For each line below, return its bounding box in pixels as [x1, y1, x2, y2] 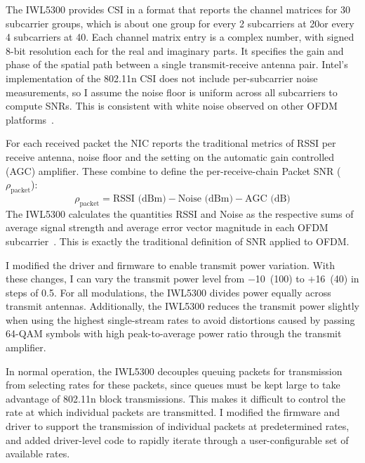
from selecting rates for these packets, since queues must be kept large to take [6, 377, 340, 392]
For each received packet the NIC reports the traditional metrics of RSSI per [6, 136, 336, 150]
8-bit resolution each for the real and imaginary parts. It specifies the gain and [6, 43, 344, 58]
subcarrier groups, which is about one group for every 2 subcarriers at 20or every [6, 15, 354, 30]
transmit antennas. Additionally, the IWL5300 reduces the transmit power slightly [6, 299, 359, 313]
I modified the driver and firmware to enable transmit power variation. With [6, 257, 335, 272]
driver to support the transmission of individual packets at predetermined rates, [6, 419, 350, 433]
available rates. [6, 446, 70, 461]
